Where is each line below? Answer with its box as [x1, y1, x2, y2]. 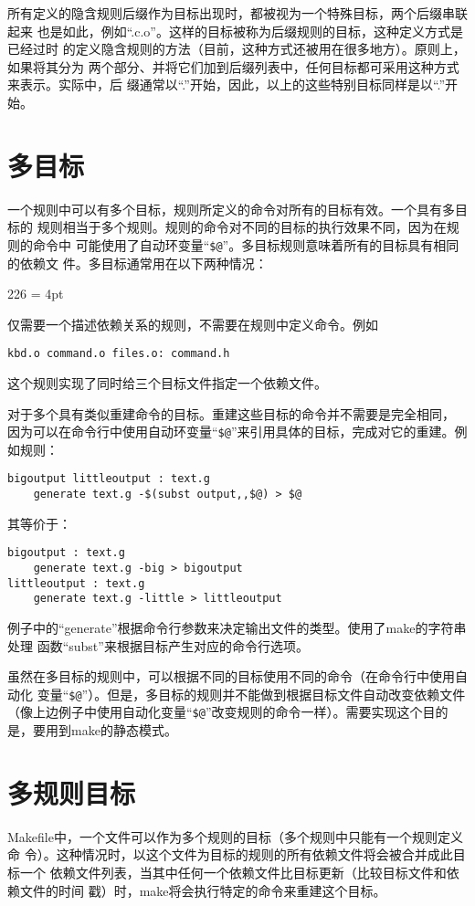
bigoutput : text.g [7, 546, 125, 560]
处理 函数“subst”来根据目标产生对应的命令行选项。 [7, 636, 309, 655]
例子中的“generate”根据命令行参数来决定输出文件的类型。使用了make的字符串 [7, 617, 467, 637]
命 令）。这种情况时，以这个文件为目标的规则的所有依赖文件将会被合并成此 [7, 845, 453, 864]
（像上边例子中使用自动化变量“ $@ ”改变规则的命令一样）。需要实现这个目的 [7, 702, 449, 722]
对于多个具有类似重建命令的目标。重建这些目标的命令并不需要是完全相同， [7, 404, 455, 423]
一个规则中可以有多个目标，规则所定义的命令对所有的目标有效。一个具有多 [7, 199, 455, 218]
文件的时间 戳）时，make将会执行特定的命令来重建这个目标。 [19, 880, 386, 900]
